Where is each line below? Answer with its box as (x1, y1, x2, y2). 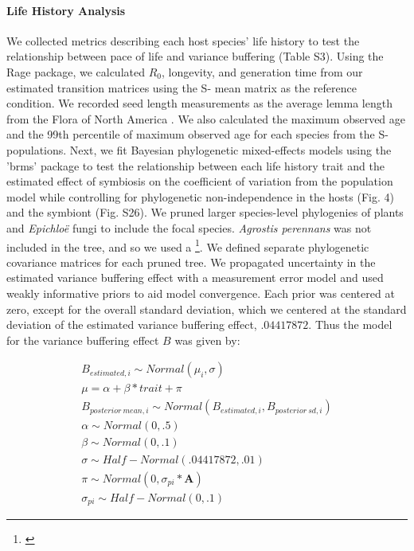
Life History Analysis (6, 2, 126, 18)
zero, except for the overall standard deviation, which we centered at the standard (6, 300, 407, 317)
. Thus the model (308, 316, 393, 333)
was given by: (174, 331, 240, 348)
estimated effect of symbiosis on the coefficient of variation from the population (6, 173, 393, 190)
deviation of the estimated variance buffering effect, (6, 316, 257, 333)
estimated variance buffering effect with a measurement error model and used (6, 269, 384, 286)
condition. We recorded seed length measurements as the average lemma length (6, 95, 393, 111)
